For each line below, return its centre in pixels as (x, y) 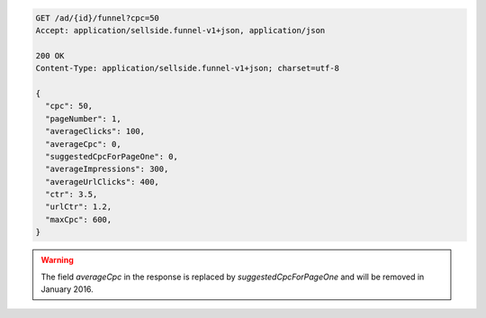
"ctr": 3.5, (72, 195)
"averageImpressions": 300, (107, 169)
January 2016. (67, 289)
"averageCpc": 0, (83, 144)
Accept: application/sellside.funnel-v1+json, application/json (180, 30)
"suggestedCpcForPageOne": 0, (112, 156)
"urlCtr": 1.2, (79, 207)
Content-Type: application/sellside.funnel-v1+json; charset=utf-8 (188, 68)
